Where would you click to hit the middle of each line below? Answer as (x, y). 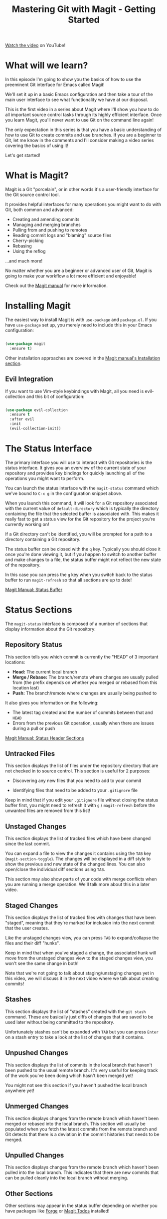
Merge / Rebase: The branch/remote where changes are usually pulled (85, 677)
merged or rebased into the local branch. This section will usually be (75, 1123)
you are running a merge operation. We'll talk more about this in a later (78, 884)
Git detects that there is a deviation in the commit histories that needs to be (82, 1134)
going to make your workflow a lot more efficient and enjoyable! (71, 276)
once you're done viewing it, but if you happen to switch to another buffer (81, 554)
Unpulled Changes (35, 1155)
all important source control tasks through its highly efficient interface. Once (83, 115)
